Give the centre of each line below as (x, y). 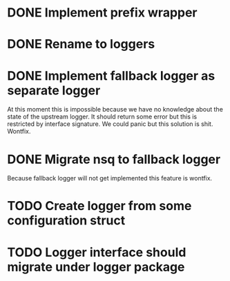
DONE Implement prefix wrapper (103, 13)
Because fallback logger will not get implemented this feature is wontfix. (110, 178)
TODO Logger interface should (97, 252)
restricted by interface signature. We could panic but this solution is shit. (110, 124)
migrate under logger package (96, 267)
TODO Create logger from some (99, 206)
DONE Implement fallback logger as (111, 75)
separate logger (54, 90)
